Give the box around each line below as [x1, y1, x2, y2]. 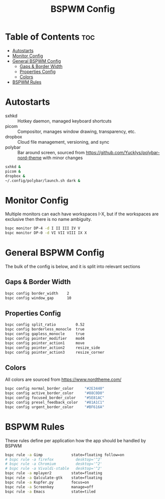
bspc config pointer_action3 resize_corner [5, 350, 105, 355]
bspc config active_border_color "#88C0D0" [5, 391, 105, 396]
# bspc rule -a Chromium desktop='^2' [5, 461, 102, 466]
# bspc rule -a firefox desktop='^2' [5, 457, 102, 462]
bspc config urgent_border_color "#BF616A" [5, 404, 105, 410]
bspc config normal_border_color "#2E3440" [5, 386, 105, 391]
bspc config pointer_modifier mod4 [5, 336, 85, 341]
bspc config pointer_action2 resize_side [5, 345, 100, 350]
